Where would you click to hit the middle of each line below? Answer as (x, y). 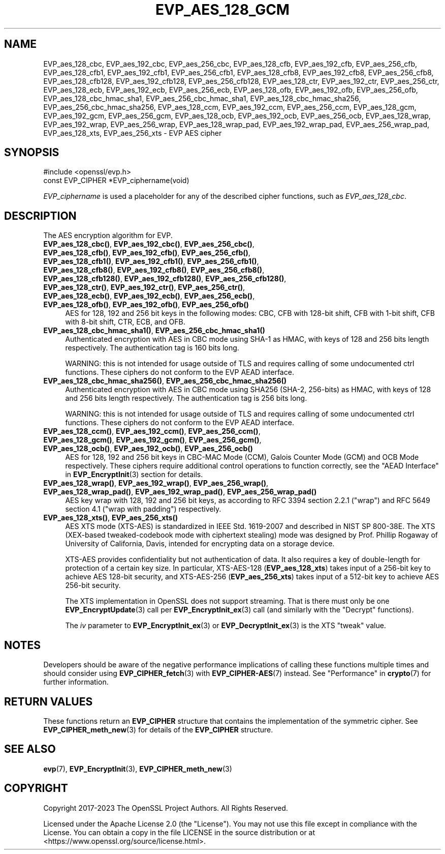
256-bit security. (93, 585)
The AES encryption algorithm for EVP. (108, 235)
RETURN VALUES (49, 701)
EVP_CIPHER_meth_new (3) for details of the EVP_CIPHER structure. (158, 729)
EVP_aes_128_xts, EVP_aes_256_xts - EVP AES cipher (133, 133)
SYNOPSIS (32, 153)
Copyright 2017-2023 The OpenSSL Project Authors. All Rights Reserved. (166, 808)
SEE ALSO (30, 749)
